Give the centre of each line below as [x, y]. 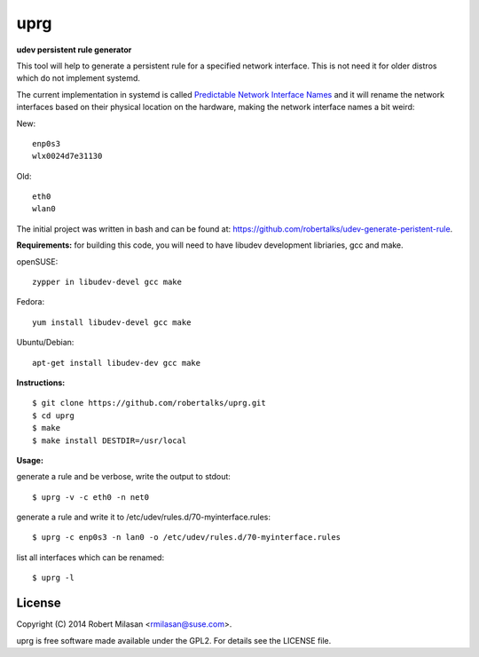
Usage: [30, 460]
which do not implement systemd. [79, 78]
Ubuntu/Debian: [45, 343]
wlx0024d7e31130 [67, 156]
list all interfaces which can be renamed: [90, 557]
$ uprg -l [53, 578]
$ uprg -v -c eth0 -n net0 [91, 497]
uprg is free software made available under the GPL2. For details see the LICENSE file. [174, 640]
